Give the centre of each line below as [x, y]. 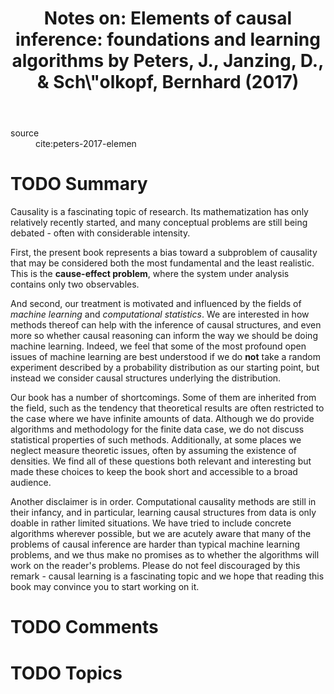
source [25, 133]
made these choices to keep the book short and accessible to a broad [154, 472]
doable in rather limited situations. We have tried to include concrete [151, 523]
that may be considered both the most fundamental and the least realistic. [162, 263]
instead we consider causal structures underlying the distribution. [146, 378]
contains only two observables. [75, 284]
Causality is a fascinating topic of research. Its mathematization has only [159, 212]
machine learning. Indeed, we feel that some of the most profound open [158, 346]
